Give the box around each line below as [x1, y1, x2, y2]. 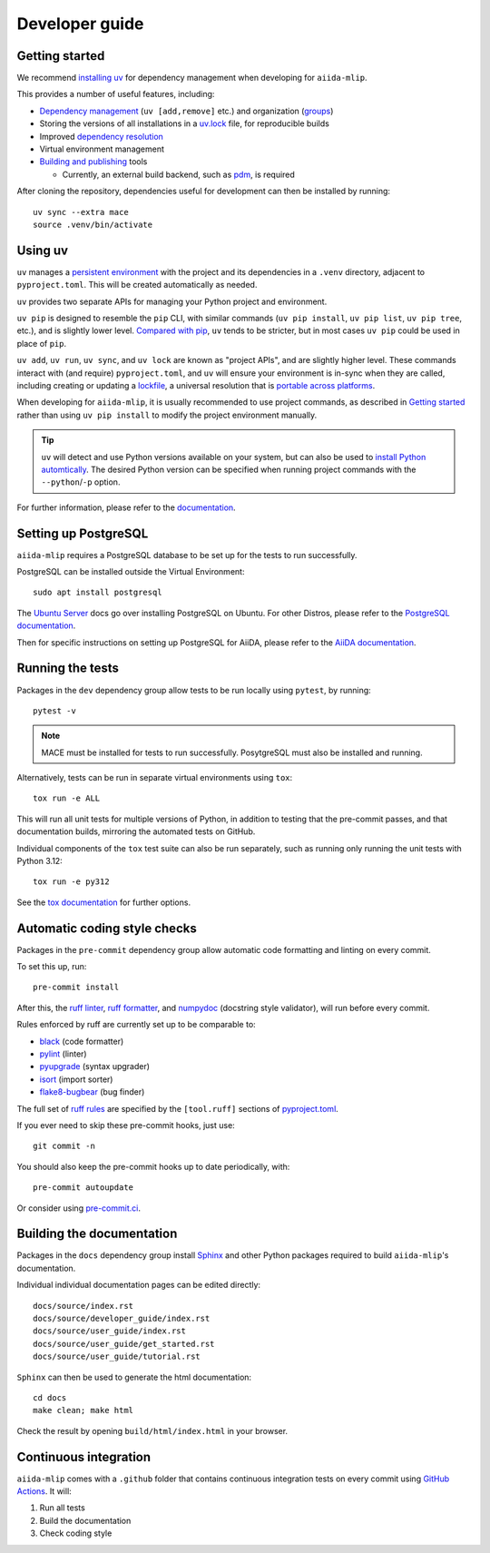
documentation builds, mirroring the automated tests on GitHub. [16, 826, 256, 837]
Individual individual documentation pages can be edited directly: [16, 1280, 261, 1291]
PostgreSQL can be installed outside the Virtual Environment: [16, 566, 245, 577]
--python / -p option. [41, 477, 121, 487]
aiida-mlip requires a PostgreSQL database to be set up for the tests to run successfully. [16, 549, 358, 560]
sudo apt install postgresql [33, 587, 162, 598]
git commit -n [33, 1141, 95, 1152]
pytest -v [33, 705, 76, 716]
